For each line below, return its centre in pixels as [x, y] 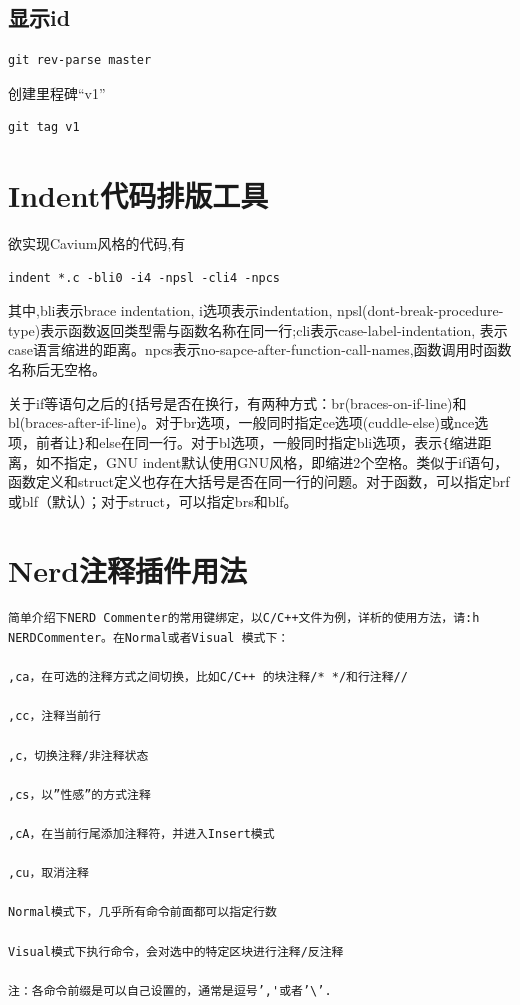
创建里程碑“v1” [57, 92]
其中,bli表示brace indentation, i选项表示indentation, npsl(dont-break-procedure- [256, 310]
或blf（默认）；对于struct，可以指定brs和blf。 [153, 500]
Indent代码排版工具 [138, 195]
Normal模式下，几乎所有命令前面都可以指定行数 [142, 912]
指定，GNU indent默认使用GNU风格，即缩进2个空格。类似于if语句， [286, 461]
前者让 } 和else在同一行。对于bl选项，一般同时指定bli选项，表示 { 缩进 [256, 441]
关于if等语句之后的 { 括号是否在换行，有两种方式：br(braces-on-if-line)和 [237, 402]
